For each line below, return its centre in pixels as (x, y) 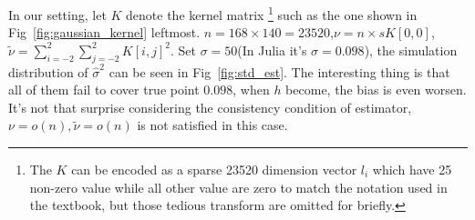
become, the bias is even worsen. (376, 90)
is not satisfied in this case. (212, 125)
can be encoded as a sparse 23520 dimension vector (214, 170)
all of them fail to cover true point (104, 90)
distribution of (48, 71)
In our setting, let (57, 14)
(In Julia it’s (272, 50)
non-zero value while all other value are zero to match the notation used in (238, 187)
